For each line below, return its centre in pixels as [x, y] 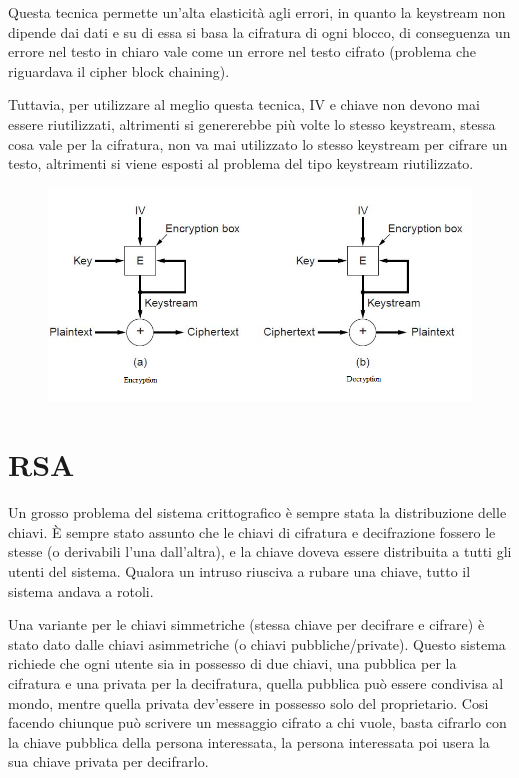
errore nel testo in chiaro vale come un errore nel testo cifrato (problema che [242, 51]
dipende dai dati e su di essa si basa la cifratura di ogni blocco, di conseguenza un [259, 31]
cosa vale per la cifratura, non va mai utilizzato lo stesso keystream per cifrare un [258, 143]
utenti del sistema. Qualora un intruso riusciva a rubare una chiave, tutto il [239, 571]
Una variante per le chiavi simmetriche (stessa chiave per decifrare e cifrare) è [246, 624]
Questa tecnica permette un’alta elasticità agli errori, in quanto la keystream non [257, 12]
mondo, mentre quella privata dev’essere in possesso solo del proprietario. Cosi [248, 702]
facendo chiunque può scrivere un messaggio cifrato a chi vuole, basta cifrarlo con [257, 722]
